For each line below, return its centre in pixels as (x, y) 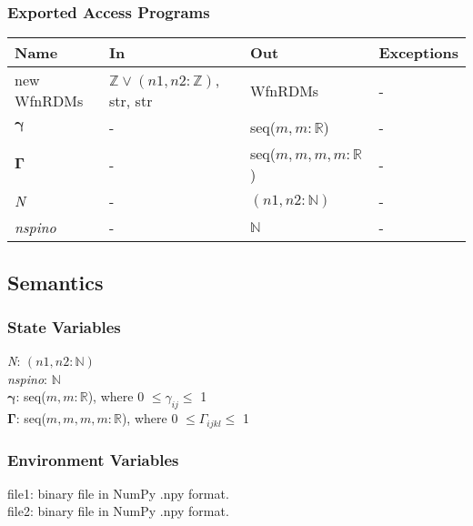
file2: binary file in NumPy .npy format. (118, 511)
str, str (131, 101)
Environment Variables (93, 459)
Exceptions (418, 53)
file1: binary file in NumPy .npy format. (118, 493)
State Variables (64, 326)
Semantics (55, 282)
